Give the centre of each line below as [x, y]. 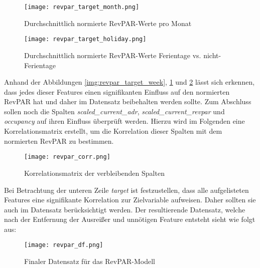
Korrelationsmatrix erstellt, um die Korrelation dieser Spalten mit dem [113, 131]
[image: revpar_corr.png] [67, 157]
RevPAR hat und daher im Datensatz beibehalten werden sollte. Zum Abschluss [128, 101]
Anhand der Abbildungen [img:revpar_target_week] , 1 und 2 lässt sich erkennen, [129, 82]
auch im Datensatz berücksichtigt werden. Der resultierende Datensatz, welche [125, 209]
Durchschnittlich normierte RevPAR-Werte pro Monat [108, 23]
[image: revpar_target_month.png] [82, 7]
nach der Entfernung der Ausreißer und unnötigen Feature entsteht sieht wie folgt [130, 219]
